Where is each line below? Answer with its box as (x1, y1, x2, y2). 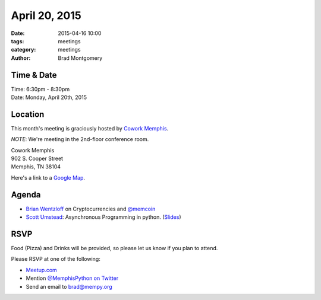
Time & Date (11, 70, 57, 80)
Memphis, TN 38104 (11, 163, 61, 170)
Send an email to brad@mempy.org (26, 283, 112, 290)
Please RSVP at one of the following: (11, 256, 100, 263)
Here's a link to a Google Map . (11, 174, 86, 181)
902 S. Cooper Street (11, 155, 64, 162)
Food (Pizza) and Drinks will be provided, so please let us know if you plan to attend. (11, 245, 218, 252)
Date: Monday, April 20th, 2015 (11, 94, 87, 101)
